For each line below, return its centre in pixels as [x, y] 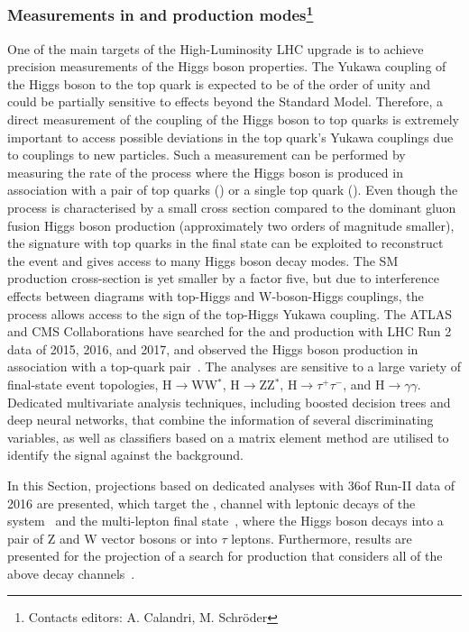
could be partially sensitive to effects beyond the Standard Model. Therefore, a [225, 101]
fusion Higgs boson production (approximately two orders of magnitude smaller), [231, 225]
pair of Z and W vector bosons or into [112, 538]
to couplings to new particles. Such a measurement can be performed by [207, 155]
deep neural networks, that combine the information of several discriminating [221, 420]
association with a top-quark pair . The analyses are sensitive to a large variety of [234, 366]
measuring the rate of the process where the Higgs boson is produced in [205, 172]
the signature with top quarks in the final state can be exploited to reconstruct [225, 243]
